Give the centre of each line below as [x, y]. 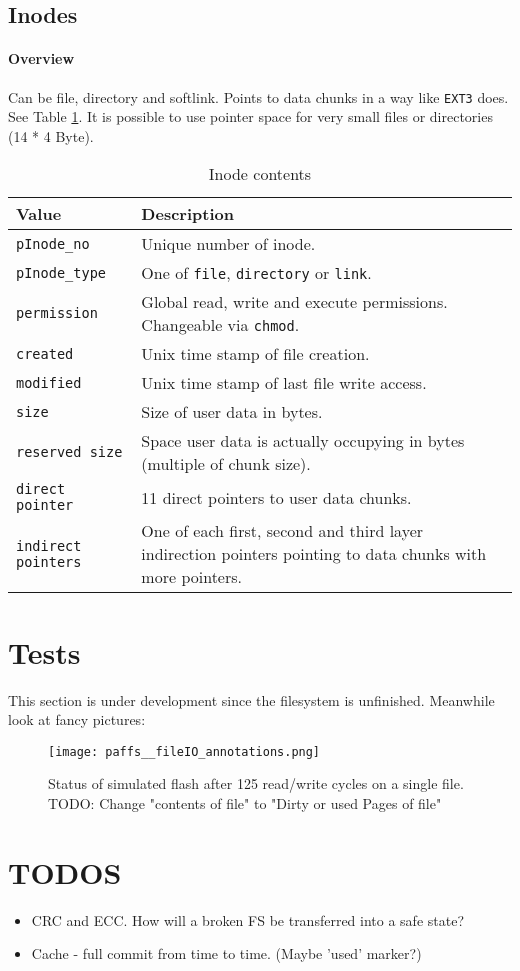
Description [187, 214]
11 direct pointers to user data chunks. [276, 497]
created [45, 353]
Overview [41, 58]
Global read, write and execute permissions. [294, 302]
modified [49, 382]
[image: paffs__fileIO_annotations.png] [184, 751]
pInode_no [53, 243]
